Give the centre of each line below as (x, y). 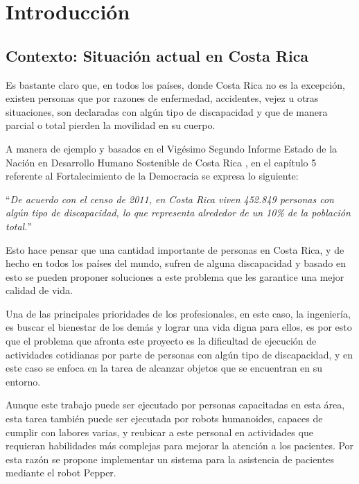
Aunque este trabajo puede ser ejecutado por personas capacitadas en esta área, (175, 405)
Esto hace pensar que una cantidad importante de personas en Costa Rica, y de (175, 249)
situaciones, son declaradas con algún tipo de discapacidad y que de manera (167, 111)
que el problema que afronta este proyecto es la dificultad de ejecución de (161, 341)
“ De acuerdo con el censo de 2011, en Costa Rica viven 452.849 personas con (170, 199)
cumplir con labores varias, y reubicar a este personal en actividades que (159, 432)
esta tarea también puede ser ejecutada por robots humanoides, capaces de (164, 418)
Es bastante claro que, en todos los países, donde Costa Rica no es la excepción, (175, 84)
